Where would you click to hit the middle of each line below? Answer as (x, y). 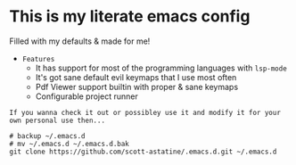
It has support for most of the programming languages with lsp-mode (161, 68)
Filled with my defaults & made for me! (80, 41)
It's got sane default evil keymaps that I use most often (136, 77)
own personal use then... (57, 120)
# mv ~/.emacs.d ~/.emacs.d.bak (69, 144)
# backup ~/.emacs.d (48, 136)
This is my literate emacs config (130, 16)
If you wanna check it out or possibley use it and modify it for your (145, 112)
